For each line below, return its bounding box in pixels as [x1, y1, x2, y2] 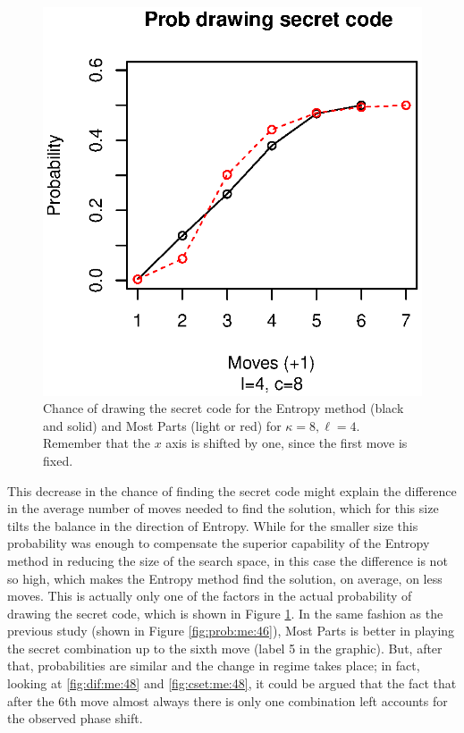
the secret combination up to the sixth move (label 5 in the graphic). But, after [7, 638, 443, 657]
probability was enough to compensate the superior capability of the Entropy [7, 534, 430, 552]
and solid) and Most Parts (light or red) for [43, 416, 282, 434]
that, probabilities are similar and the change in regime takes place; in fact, [7, 656, 420, 675]
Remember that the [43, 434, 150, 452]
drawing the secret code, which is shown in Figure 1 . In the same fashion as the [7, 603, 443, 622]
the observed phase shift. [7, 709, 143, 728]
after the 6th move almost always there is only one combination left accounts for [7, 691, 448, 710]
